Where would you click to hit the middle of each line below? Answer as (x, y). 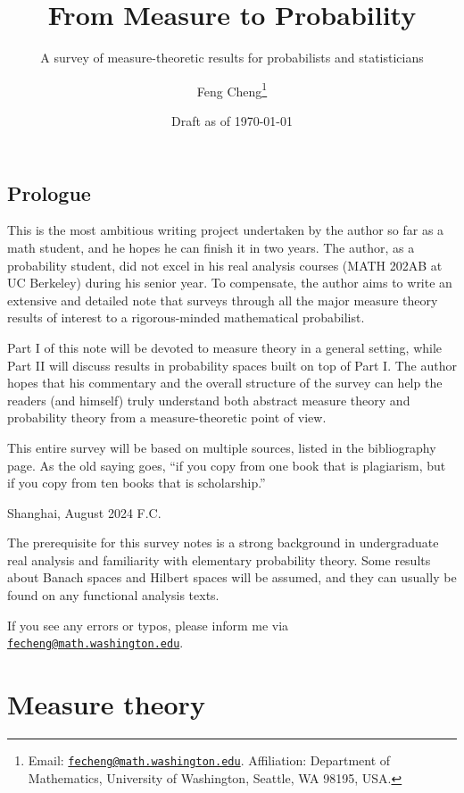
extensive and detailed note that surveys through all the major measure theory (223, 300)
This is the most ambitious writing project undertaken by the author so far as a (226, 230)
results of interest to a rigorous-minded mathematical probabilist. (186, 317)
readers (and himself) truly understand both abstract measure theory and (209, 400)
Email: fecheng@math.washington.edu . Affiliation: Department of (209, 760)
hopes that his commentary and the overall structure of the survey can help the (225, 383)
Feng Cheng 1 (232, 89)
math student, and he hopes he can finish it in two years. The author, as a (211, 247)
